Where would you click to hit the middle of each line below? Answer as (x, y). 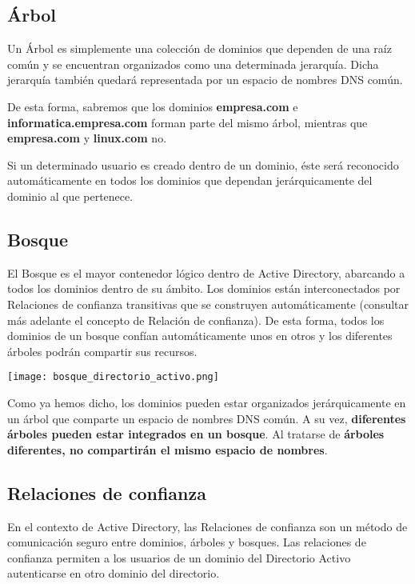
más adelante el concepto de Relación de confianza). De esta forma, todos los (196, 320)
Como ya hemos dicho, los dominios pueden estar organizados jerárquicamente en (207, 402)
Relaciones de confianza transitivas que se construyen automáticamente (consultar (208, 304)
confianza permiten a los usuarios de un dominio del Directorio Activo (179, 557)
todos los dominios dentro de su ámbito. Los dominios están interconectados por (204, 288)
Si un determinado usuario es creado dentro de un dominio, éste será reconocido (203, 164)
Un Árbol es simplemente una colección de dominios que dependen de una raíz (200, 48)
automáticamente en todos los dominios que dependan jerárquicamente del (190, 180)
